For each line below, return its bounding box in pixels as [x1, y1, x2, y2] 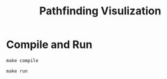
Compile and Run [6, 38, 92, 51]
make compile [6, 57, 39, 63]
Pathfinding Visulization [39, 4, 162, 18]
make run [6, 68, 28, 74]
